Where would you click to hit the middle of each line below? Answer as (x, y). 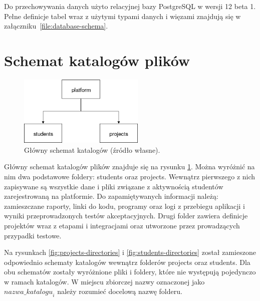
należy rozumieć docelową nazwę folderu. (120, 291)
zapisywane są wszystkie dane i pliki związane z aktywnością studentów (114, 186)
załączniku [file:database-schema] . (56, 26)
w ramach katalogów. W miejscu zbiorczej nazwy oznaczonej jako (104, 281)
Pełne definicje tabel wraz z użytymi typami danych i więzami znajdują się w (122, 16)
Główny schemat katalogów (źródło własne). (92, 149)
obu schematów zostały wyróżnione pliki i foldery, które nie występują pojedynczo (130, 272)
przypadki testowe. (33, 235)
